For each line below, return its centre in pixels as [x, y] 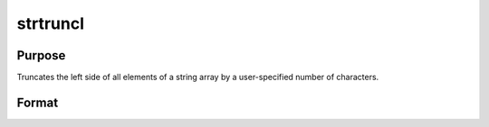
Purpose [41, 55]
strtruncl [51, 23]
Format [38, 102]
